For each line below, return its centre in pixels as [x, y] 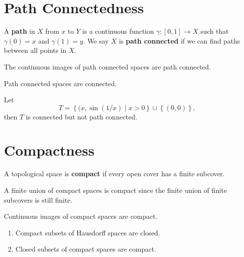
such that [215, 31]
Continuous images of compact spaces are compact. [81, 216]
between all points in [35, 50]
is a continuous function [118, 31]
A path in [20, 31]
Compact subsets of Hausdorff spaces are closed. [88, 232]
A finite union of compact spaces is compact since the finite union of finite [115, 190]
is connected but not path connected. [81, 116]
